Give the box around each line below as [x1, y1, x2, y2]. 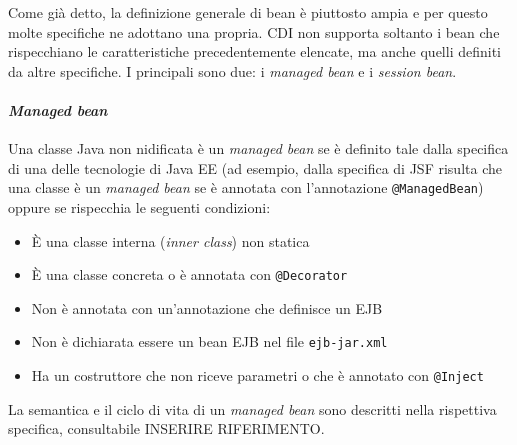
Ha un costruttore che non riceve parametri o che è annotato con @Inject [31, 365, 484, 386]
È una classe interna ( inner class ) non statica [31, 230, 310, 251]
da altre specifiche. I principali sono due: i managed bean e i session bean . [8, 60, 457, 81]
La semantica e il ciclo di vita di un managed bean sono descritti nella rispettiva [8, 398, 497, 419]
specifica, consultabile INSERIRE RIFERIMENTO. [8, 418, 325, 439]
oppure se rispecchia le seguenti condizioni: [8, 197, 271, 218]
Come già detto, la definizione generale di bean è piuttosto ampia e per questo [8, 2, 488, 22]
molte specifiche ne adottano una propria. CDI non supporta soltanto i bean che [8, 21, 500, 42]
